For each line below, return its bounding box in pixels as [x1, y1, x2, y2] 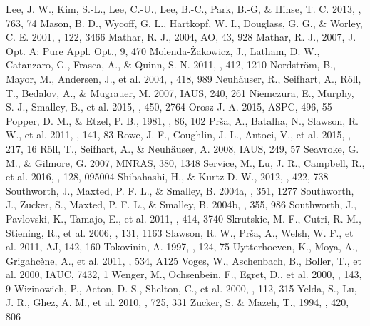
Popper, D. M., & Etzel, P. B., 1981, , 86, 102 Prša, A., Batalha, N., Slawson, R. [6, 113, 359, 128]
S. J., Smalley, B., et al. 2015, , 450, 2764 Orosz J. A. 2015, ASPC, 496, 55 [6, 99, 332, 114]
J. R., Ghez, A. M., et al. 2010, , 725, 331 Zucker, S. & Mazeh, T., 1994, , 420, [6, 295, 349, 310]
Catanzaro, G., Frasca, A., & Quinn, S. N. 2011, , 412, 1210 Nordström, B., [6, 57, 336, 72]
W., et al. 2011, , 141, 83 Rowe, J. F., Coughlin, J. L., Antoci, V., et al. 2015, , [6, 127, 351, 142]
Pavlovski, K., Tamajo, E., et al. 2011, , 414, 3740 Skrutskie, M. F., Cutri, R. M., [6, 210, 361, 225]
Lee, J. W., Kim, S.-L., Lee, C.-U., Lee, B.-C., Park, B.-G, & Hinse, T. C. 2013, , [6, 1, 361, 16]
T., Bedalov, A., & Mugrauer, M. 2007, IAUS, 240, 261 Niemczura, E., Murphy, [6, 85, 354, 100]
